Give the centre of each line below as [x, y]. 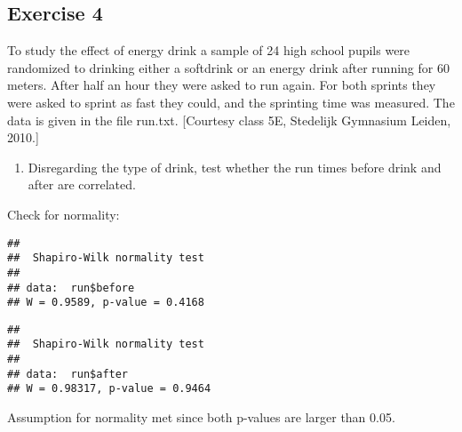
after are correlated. [82, 184]
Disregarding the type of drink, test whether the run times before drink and [235, 167]
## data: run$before [71, 288]
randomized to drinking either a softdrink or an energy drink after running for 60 [228, 67]
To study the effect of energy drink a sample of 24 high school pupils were [209, 50]
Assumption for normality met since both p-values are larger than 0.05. [201, 417]
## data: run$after [68, 374]
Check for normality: [64, 214]
